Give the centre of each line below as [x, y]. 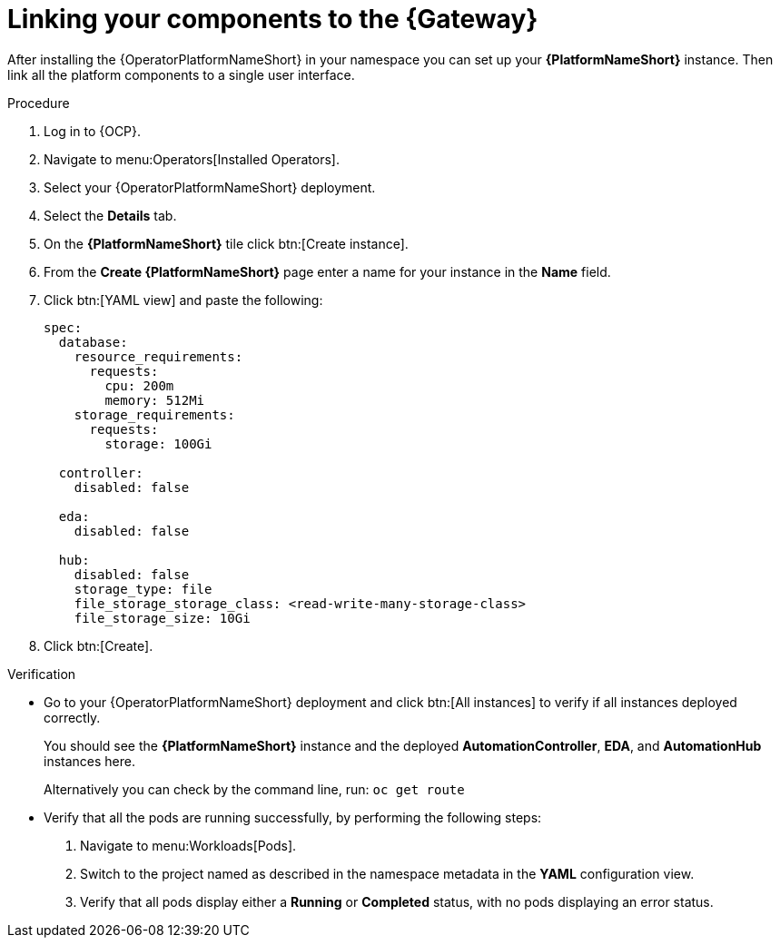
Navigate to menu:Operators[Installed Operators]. [192, 159]
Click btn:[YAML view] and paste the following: [183, 300]
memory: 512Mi [155, 400]
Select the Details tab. [110, 215]
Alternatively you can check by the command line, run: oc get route [254, 789]
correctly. [72, 717]
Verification [42, 674]
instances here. [89, 761]
